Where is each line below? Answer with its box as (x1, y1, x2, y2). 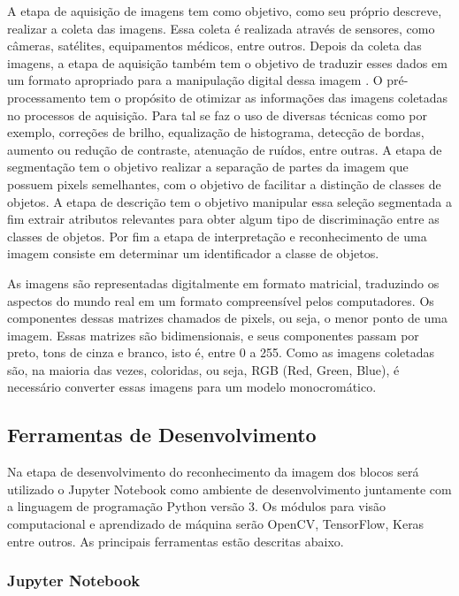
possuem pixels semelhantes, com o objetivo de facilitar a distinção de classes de (7, 174, 441, 193)
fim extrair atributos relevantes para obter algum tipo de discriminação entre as (7, 210, 440, 228)
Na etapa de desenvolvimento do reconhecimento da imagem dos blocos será (7, 462, 419, 481)
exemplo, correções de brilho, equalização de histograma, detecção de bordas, (7, 123, 425, 141)
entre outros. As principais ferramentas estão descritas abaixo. (7, 531, 344, 550)
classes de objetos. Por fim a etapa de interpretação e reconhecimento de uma (7, 226, 427, 245)
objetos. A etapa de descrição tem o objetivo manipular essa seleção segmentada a (7, 192, 452, 210)
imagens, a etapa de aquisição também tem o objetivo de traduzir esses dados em (7, 53, 448, 72)
